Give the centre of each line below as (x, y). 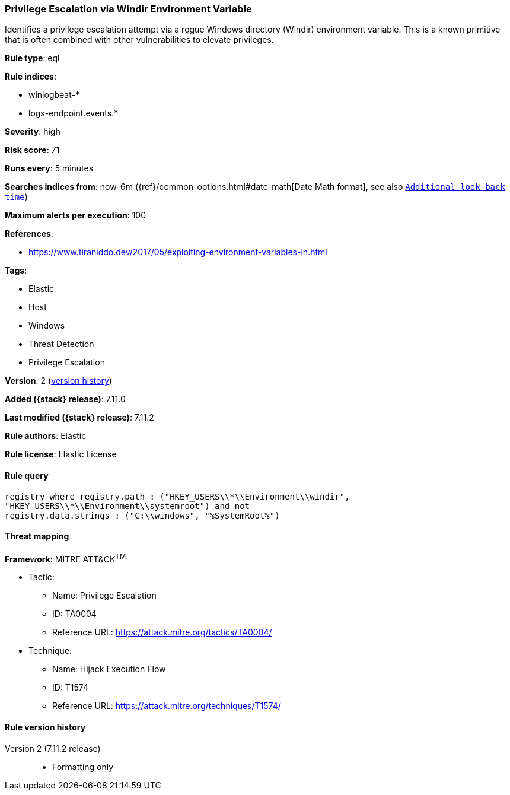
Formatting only (83, 767)
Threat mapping (37, 536)
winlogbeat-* (54, 95)
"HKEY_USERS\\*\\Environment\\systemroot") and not (128, 506)
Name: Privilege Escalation (104, 596)
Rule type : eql (32, 58)
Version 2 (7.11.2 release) (53, 748)
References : (29, 234)
